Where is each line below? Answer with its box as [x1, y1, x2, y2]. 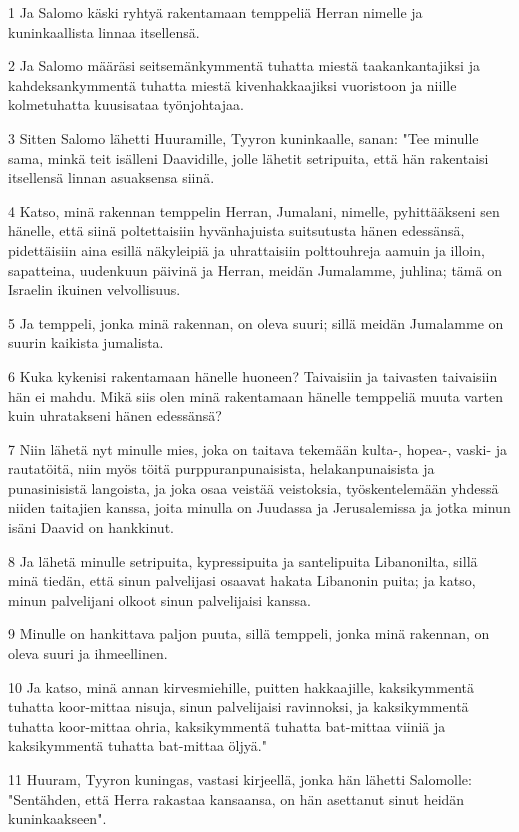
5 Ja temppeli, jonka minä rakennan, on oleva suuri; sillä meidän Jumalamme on [8, 312, 504, 333]
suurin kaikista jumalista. [8, 332, 164, 353]
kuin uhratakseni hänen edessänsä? [8, 405, 222, 426]
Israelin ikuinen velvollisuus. [8, 279, 181, 300]
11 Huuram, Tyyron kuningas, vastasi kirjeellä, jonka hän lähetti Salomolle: [8, 769, 472, 789]
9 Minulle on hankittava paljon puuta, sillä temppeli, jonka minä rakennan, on [8, 623, 490, 644]
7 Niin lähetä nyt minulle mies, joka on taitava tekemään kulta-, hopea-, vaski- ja [8, 438, 508, 459]
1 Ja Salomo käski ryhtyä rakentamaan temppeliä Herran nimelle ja [8, 2, 423, 22]
